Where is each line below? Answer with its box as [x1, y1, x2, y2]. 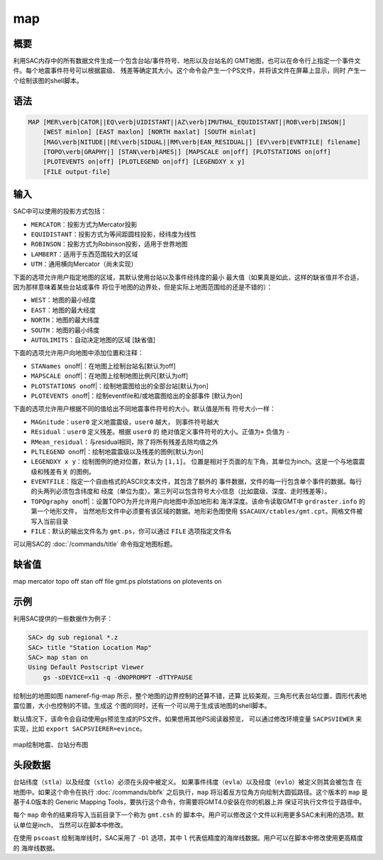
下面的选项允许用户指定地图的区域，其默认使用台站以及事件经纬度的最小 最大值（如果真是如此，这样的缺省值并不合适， [13, 273, 363, 281]
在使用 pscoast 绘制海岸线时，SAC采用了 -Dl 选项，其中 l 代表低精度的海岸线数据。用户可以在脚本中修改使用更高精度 [13, 834, 363, 842]
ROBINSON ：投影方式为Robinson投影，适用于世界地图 [30, 240, 188, 249]
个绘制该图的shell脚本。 [13, 76, 83, 85]
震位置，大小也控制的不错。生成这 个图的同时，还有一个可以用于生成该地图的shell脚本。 [13, 702, 271, 710]
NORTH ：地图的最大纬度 [30, 316, 100, 325]
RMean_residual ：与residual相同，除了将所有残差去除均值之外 [30, 437, 219, 446]
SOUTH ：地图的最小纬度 [30, 325, 100, 334]
